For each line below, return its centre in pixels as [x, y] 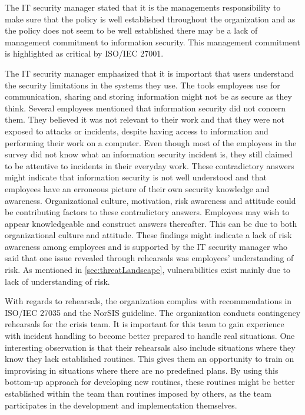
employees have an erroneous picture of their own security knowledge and [137, 188]
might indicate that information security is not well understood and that [136, 177]
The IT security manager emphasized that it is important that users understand [150, 73]
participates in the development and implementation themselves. [121, 405]
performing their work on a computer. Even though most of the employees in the [151, 142]
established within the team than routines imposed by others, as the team [138, 393]
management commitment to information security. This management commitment [152, 42]
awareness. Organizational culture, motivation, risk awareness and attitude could [150, 200]
